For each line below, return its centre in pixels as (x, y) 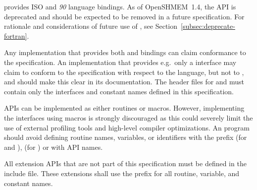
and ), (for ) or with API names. (53, 147)
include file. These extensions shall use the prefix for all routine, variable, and (122, 173)
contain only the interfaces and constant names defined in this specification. (119, 91)
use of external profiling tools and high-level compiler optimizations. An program (127, 127)
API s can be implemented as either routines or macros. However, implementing (124, 108)
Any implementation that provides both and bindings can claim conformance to (125, 52)
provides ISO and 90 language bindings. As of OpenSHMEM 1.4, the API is (120, 6)
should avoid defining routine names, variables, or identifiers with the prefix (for (126, 137)
